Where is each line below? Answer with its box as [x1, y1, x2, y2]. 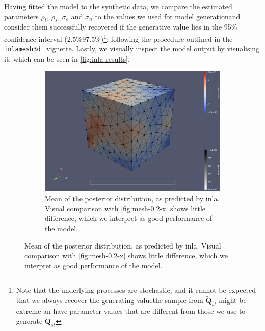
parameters [4, 11, 39, 21]
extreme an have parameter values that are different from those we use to [16, 306, 246, 316]
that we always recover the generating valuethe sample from [16, 295, 203, 306]
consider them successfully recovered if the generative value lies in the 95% [4, 21, 237, 32]
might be [219, 295, 247, 306]
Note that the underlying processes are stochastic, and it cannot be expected [16, 285, 256, 295]
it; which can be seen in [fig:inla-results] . [4, 53, 130, 64]
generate [16, 315, 43, 326]
